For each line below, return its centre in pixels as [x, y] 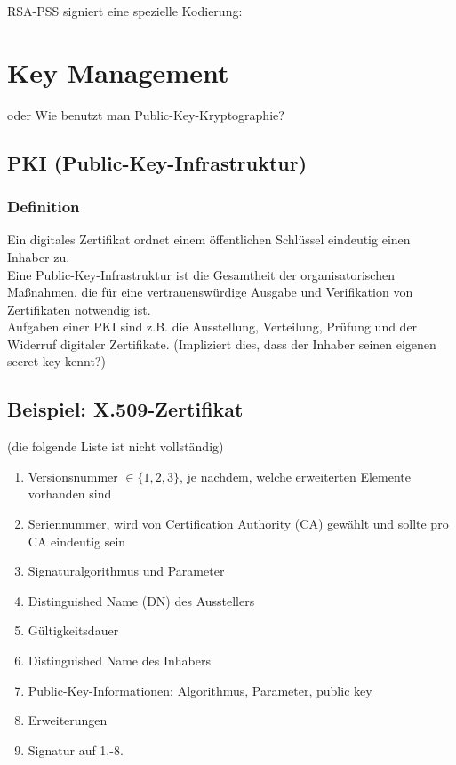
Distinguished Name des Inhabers [119, 661]
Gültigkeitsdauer [73, 630]
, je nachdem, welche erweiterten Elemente [295, 476]
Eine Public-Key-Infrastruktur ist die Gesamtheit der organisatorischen [201, 274]
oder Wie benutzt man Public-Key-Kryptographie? [146, 114]
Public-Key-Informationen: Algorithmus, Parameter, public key [200, 690]
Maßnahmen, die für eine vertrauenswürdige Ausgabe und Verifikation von [210, 292]
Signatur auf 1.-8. [76, 749]
